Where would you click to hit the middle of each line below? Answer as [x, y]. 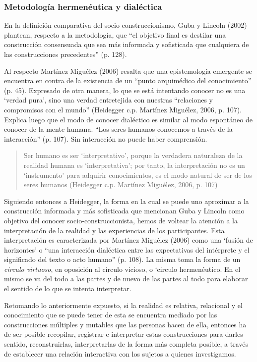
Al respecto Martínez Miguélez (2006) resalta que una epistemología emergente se [128, 71]
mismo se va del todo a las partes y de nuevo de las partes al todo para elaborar [126, 279]
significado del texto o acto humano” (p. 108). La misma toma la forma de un [122, 259]
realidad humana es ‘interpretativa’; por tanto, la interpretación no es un [134, 165]
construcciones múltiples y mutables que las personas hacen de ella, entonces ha [125, 324]
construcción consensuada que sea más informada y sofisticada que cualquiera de [127, 44]
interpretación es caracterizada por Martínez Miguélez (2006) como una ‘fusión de [128, 240]
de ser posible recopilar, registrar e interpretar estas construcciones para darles [124, 334]
